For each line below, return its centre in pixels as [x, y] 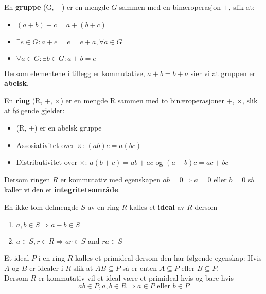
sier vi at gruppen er [223, 73]
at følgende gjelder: [34, 110]
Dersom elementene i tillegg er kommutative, [75, 73]
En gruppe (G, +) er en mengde [57, 7]
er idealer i [46, 268]
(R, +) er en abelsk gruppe [59, 127]
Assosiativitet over [45, 145]
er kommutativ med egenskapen [110, 179]
